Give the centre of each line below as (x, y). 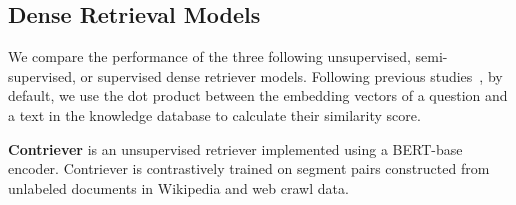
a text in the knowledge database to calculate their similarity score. (214, 114)
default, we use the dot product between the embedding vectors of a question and (258, 95)
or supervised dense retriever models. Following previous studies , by (291, 75)
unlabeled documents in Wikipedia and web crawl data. (178, 187)
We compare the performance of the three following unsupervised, (209, 56)
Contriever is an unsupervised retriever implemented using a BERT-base (235, 148)
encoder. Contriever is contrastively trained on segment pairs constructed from (249, 168)
